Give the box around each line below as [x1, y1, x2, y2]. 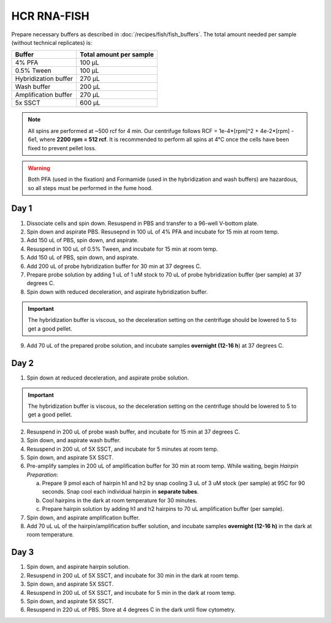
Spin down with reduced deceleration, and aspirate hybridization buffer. [26, 288, 208, 296]
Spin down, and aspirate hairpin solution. [26, 563, 130, 570]
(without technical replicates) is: [11, 39, 93, 46]
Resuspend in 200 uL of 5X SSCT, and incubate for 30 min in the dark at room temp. [26, 571, 240, 579]
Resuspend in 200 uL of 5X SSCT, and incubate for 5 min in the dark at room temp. [26, 589, 236, 596]
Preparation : [26, 471, 58, 478]
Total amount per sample [80, 50, 154, 59]
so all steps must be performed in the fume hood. [28, 184, 153, 191]
